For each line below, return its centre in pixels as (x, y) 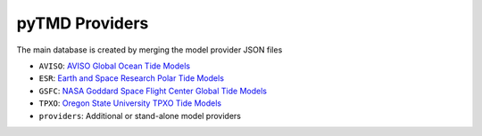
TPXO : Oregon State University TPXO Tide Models (130, 103)
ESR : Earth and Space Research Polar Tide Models (132, 78)
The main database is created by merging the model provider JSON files (150, 50)
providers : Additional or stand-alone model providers (140, 116)
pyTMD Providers (83, 23)
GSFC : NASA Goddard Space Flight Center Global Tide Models (153, 91)
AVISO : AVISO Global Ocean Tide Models (115, 66)
